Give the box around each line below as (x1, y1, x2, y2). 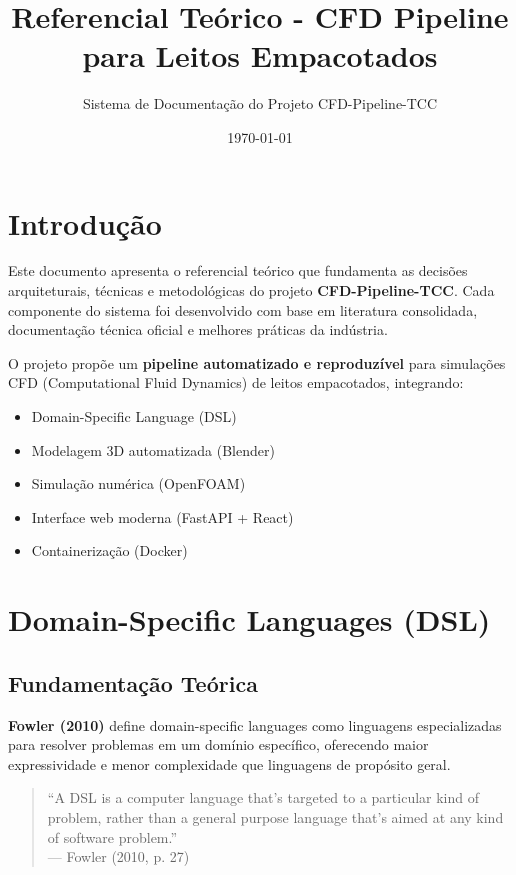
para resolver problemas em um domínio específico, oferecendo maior (8, 734, 429, 755)
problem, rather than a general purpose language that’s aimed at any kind (47, 806, 504, 827)
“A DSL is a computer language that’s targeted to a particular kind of (47, 787, 480, 808)
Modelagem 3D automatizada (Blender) (31, 439, 275, 460)
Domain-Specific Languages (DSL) (8, 599, 491, 640)
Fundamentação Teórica (8, 667, 258, 698)
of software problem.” (47, 826, 178, 847)
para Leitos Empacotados (82, 35, 438, 76)
